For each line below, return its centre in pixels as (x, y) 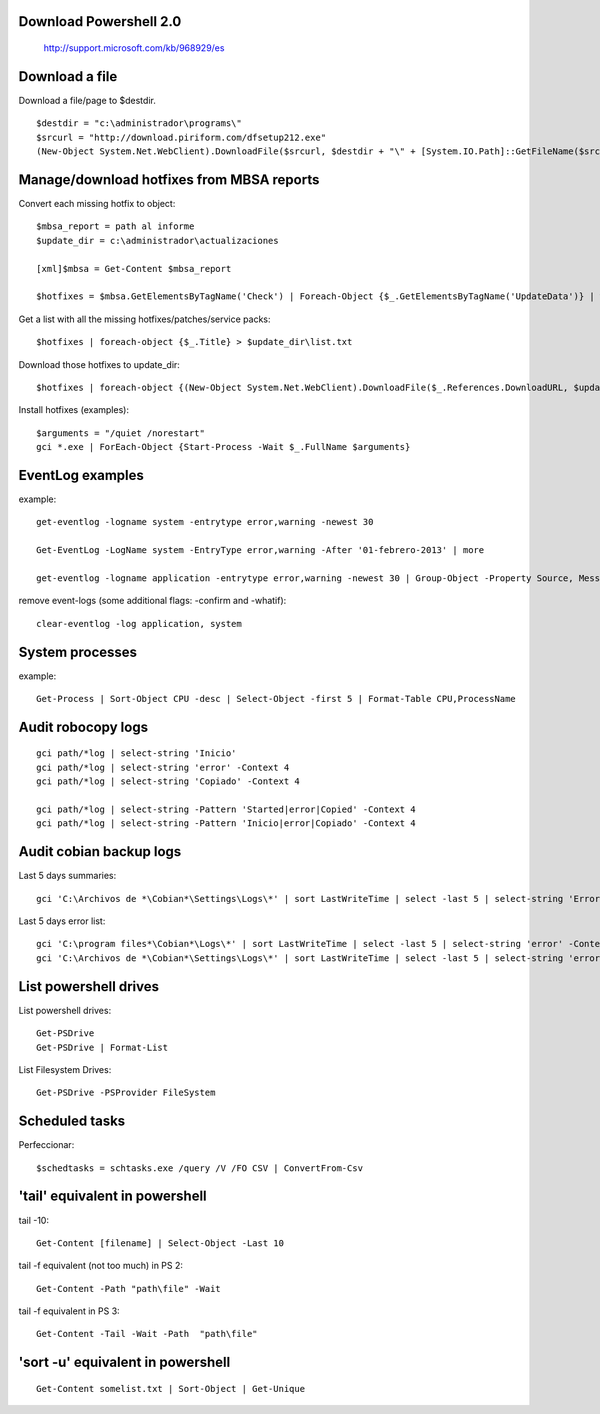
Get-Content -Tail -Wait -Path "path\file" (147, 1334)
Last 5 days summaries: (67, 876)
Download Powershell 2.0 (100, 21)
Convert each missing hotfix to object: (97, 203)
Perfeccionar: (46, 1145)
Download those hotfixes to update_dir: (99, 364)
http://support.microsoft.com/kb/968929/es (134, 48)
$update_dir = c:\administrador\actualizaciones (157, 240)
